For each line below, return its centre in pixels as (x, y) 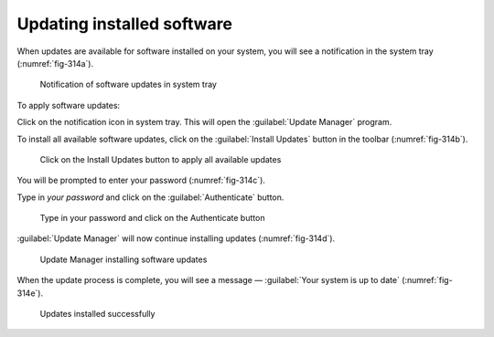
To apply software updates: (69, 105)
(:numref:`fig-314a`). (55, 63)
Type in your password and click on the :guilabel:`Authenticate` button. (150, 197)
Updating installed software (125, 24)
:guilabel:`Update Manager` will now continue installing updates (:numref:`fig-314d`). (176, 238)
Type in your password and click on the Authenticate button (152, 218)
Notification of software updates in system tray (128, 84)
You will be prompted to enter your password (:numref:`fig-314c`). (141, 180)
